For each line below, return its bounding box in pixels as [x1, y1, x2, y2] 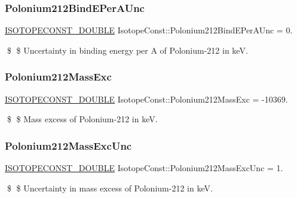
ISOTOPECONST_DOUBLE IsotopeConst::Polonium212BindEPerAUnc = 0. [5, 24, 293, 36]
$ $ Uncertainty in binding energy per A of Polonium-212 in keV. [7, 44, 248, 56]
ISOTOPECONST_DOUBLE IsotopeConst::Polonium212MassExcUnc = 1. [5, 162, 283, 174]
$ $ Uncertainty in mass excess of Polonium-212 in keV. [7, 181, 213, 194]
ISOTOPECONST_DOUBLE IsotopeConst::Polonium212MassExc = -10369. [5, 92, 288, 105]
